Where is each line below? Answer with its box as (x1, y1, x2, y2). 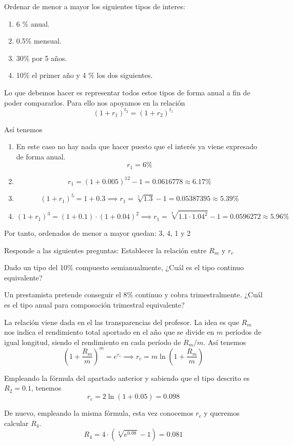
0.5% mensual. (16, 35, 62, 46)
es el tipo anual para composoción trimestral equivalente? (4, 299, 185, 310)
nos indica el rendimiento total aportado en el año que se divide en (4, 327, 214, 337)
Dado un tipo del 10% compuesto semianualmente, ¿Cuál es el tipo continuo (4, 262, 244, 273)
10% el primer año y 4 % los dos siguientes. (16, 70, 153, 80)
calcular (4, 417, 29, 428)
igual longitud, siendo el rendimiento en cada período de (4, 336, 181, 347)
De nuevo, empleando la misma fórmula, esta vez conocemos (4, 408, 193, 418)
